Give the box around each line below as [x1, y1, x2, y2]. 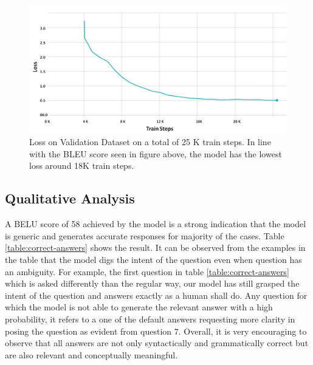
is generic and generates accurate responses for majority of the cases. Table [5, 229, 284, 242]
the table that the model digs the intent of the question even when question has [5, 253, 302, 265]
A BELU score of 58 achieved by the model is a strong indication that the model [5, 217, 306, 230]
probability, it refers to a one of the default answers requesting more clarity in [5, 312, 295, 325]
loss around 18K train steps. [29, 159, 134, 172]
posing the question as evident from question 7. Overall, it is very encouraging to [5, 324, 307, 337]
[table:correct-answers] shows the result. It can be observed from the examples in [5, 241, 306, 254]
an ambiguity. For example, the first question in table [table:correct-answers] [5, 265, 289, 278]
